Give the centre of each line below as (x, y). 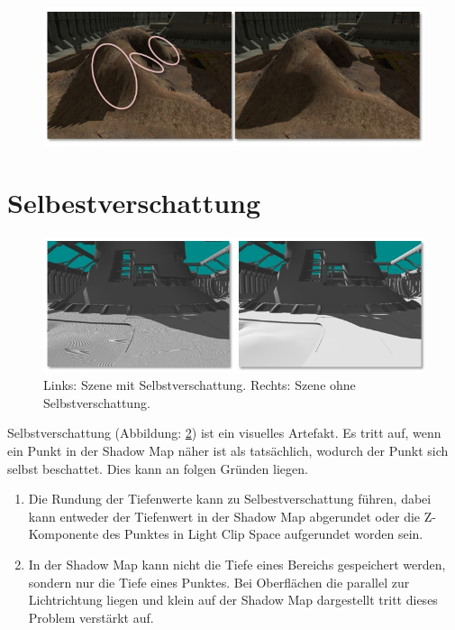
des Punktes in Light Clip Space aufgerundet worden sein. (263, 534)
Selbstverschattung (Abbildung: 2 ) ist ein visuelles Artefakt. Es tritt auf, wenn (224, 433)
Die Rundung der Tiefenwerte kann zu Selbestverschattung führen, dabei (230, 499)
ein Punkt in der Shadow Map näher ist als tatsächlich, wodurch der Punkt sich (228, 451)
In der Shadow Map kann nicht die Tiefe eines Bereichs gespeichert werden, (237, 565)
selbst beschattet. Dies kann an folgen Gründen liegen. (158, 468)
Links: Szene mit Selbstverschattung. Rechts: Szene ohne (200, 385)
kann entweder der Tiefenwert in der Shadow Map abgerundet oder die (224, 516)
